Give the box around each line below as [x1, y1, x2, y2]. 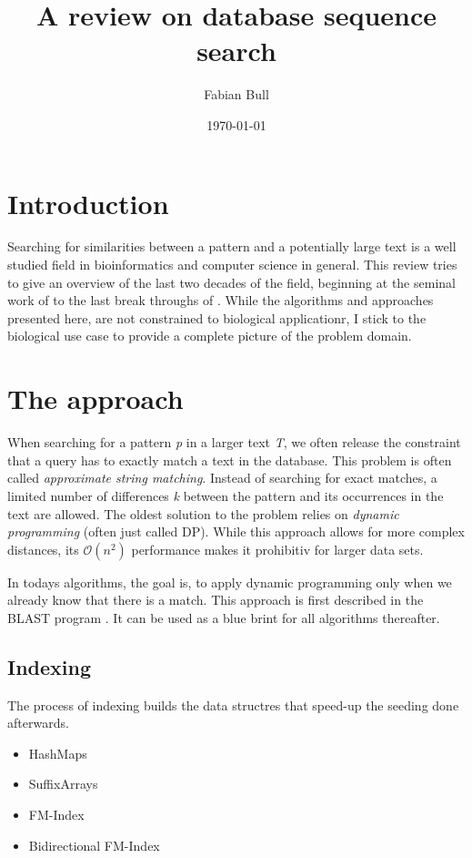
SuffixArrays [28, 774, 98, 793]
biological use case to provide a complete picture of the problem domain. [7, 326, 412, 345]
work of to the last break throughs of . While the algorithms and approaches [7, 291, 434, 310]
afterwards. [7, 713, 69, 732]
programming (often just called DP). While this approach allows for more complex [7, 522, 465, 541]
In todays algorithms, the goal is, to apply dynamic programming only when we [7, 572, 452, 591]
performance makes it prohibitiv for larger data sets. [131, 539, 424, 558]
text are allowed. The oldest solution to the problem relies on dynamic [7, 504, 399, 523]
